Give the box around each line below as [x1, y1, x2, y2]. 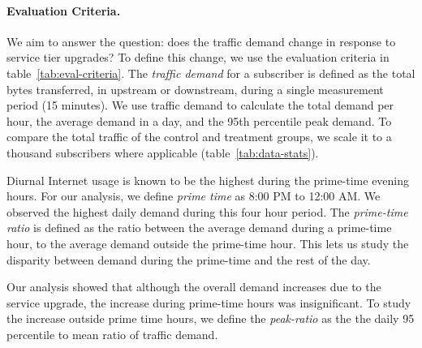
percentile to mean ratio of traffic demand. [6, 325, 218, 342]
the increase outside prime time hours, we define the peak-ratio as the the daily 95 [6, 310, 415, 327]
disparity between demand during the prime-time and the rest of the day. [6, 251, 371, 268]
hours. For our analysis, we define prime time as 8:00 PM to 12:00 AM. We [6, 187, 381, 204]
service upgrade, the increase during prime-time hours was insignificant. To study [6, 294, 411, 311]
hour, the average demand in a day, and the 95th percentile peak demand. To [6, 112, 392, 129]
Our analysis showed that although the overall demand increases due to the [6, 278, 381, 295]
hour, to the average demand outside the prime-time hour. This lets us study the [6, 234, 409, 251]
